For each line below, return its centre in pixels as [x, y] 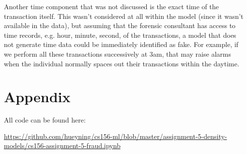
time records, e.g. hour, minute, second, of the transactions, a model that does [120, 35]
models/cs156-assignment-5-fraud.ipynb [62, 146]
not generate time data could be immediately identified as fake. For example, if [121, 44]
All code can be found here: [45, 120]
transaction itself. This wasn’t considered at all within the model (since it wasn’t [124, 16]
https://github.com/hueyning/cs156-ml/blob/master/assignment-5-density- [116, 136]
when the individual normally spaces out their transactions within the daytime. [122, 63]
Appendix [37, 97]
